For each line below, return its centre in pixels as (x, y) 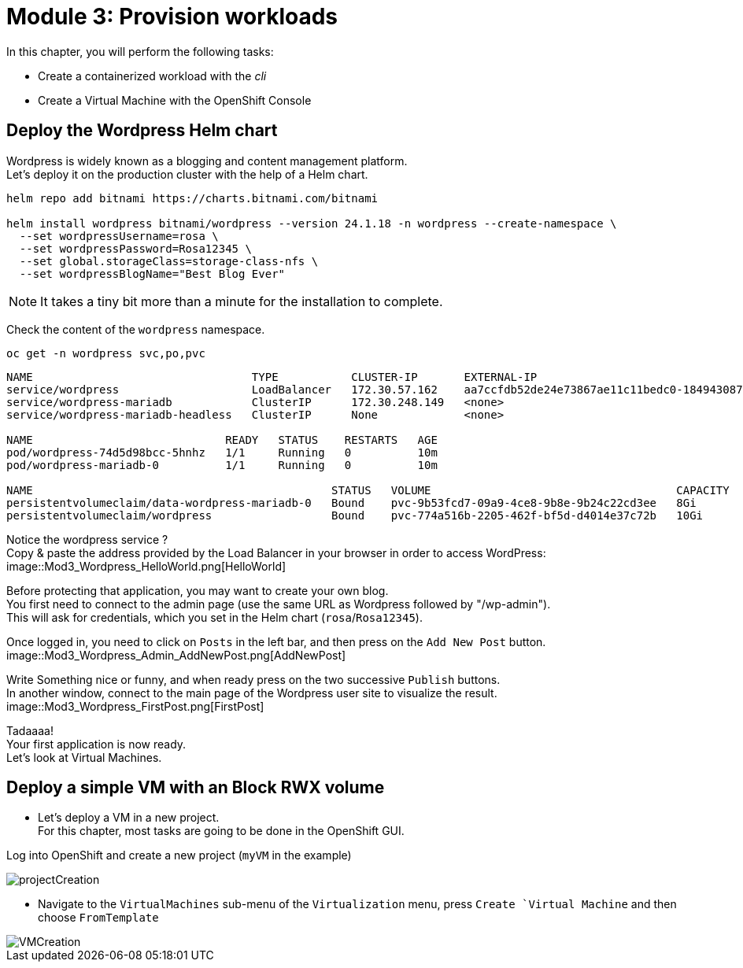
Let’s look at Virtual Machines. (84, 757)
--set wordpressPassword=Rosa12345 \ (135, 248)
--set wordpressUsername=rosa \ (119, 236)
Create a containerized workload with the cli (152, 76)
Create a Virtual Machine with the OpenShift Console (175, 100)
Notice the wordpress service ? (87, 539)
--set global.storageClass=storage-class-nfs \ (169, 261)
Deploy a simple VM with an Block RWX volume (196, 788)
